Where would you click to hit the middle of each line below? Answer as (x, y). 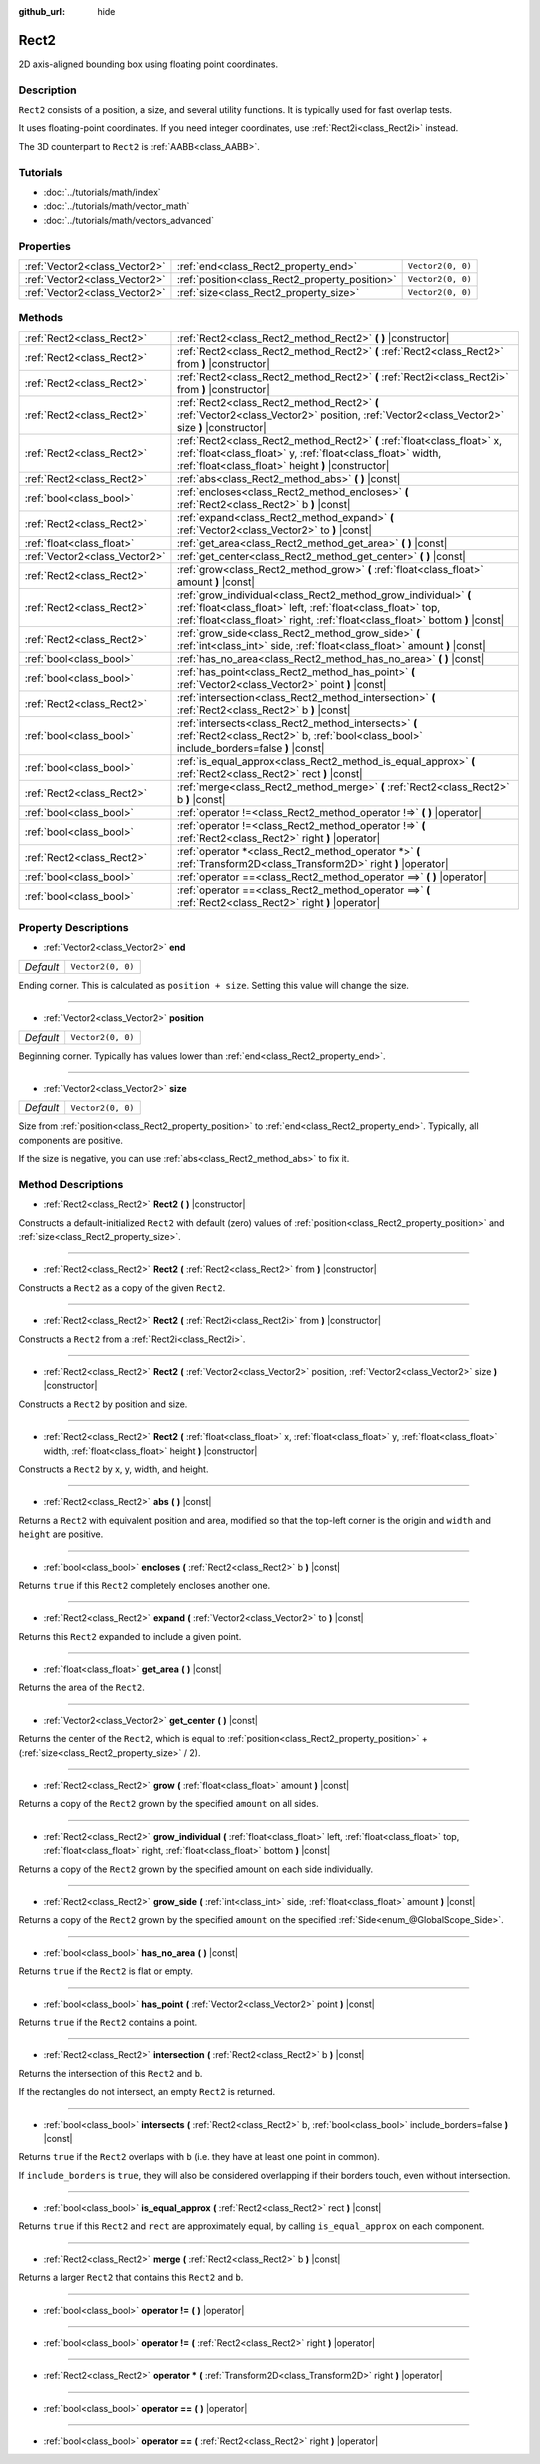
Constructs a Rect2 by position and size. (103, 1404)
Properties (45, 246)
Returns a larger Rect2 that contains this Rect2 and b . (131, 2277)
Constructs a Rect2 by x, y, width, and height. (113, 1469)
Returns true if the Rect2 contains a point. (108, 2022)
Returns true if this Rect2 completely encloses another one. (144, 1585)
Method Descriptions (71, 1184)
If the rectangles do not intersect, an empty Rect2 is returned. (147, 2092)
